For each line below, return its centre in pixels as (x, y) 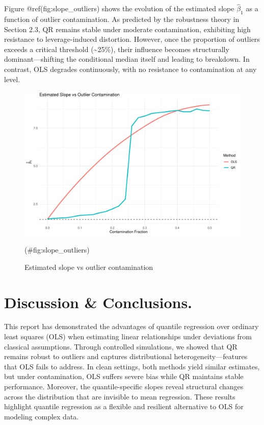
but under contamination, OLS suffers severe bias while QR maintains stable (124, 376)
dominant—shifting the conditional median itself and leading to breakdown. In (127, 59)
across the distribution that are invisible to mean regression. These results (120, 396)
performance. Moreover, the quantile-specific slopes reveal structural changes (124, 386)
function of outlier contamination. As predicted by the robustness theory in (122, 19)
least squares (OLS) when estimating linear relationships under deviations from (128, 336)
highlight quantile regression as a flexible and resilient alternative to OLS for (124, 406)
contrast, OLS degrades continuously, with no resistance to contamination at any (130, 69)
